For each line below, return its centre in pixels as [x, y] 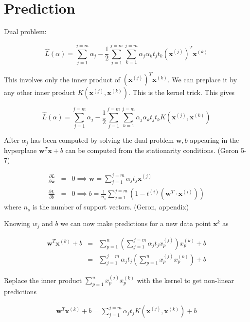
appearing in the [214, 140]
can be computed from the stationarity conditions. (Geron [152, 150]
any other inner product [40, 92]
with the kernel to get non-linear [185, 280]
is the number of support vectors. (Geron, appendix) [111, 207]
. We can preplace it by [202, 79]
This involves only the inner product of [62, 79]
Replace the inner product [43, 280]
